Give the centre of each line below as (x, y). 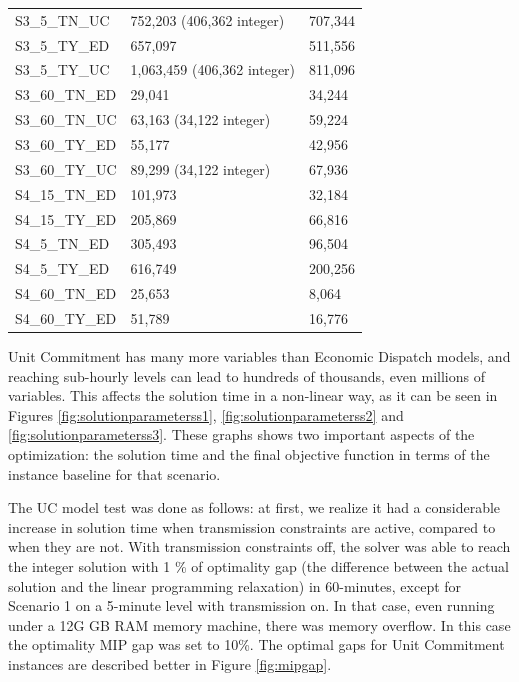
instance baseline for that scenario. (114, 473)
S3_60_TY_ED (66, 143)
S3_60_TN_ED (66, 94)
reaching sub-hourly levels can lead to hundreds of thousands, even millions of (246, 375)
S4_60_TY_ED (66, 317)
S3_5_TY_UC (62, 69)
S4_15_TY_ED (66, 218)
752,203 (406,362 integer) (207, 19)
